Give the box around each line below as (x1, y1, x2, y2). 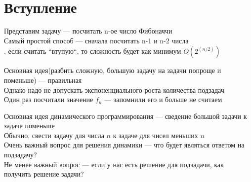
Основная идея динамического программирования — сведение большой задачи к (4, 110, 247, 121)
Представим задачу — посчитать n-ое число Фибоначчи (4, 26, 172, 36)
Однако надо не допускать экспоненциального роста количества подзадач (4, 84, 224, 95)
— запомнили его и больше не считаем (104, 94, 222, 105)
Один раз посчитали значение (4, 94, 93, 105)
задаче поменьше (4, 120, 55, 131)
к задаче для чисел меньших (113, 130, 198, 140)
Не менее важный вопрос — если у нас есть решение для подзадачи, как (4, 159, 224, 169)
